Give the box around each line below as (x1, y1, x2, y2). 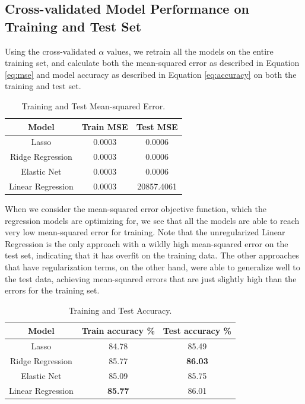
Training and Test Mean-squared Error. (21, 99, 166, 112)
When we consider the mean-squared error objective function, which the (5, 203, 266, 215)
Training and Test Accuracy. (68, 304, 172, 316)
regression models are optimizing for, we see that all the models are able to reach (5, 214, 300, 226)
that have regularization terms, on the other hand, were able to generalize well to (5, 261, 300, 273)
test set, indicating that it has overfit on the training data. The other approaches (5, 249, 299, 261)
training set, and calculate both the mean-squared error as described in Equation (5, 56, 300, 69)
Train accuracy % (81, 324, 155, 337)
